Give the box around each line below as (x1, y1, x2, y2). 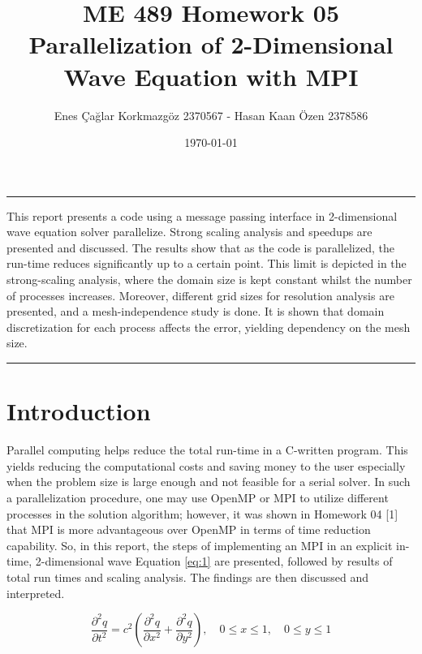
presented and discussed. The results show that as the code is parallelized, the (6, 239, 394, 256)
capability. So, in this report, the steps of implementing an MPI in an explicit (6, 536, 393, 553)
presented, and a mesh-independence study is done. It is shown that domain (6, 303, 385, 320)
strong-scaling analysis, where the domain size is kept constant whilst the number (6, 271, 412, 288)
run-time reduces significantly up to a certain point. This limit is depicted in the (6, 255, 407, 272)
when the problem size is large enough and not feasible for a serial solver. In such (6, 473, 411, 490)
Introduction (6, 394, 151, 428)
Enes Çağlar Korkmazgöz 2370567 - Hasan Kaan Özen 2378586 (54, 106, 368, 123)
